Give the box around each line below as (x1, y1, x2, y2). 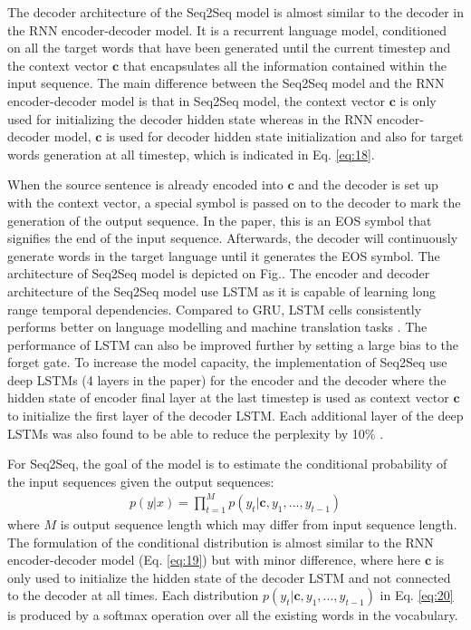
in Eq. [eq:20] (380, 586, 454, 605)
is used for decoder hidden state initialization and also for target (106, 127, 464, 146)
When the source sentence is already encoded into (7, 175, 284, 194)
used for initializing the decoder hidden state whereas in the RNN (7, 109, 373, 128)
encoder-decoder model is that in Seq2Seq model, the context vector (7, 91, 386, 110)
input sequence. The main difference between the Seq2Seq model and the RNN (7, 73, 445, 92)
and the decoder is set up (298, 175, 438, 194)
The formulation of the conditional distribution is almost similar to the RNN (7, 532, 434, 551)
